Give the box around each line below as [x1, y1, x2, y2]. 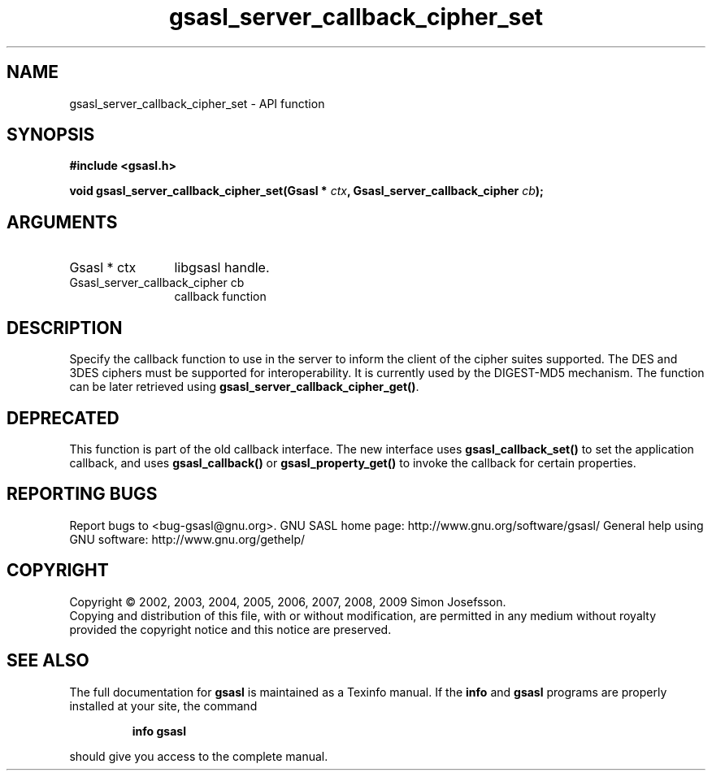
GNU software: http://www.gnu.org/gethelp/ [69, 532, 306, 546]
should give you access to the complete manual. [69, 749, 328, 763]
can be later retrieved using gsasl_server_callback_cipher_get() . [69, 380, 419, 394]
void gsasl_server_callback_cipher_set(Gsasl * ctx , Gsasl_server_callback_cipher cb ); [69, 184, 544, 198]
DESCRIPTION [7, 317, 123, 338]
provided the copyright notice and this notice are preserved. [69, 622, 392, 636]
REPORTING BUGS [7, 484, 158, 505]
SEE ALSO [7, 650, 89, 671]
